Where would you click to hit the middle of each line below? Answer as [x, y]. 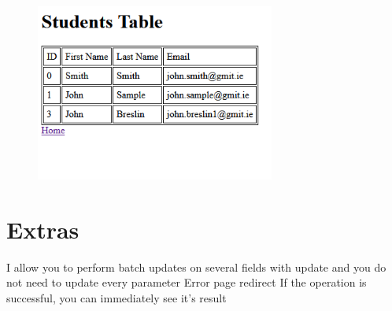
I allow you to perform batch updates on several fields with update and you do [196, 267]
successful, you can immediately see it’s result [116, 297]
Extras [43, 229]
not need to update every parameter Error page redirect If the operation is [187, 282]
